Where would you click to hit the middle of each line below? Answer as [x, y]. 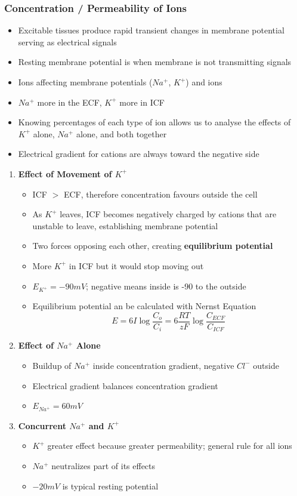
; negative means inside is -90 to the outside [166, 286]
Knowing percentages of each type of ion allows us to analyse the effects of [154, 122]
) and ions [204, 82]
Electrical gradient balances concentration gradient [125, 385]
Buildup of [52, 365]
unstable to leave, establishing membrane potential [125, 225]
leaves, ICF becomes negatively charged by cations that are [168, 214]
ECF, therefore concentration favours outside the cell [160, 194]
